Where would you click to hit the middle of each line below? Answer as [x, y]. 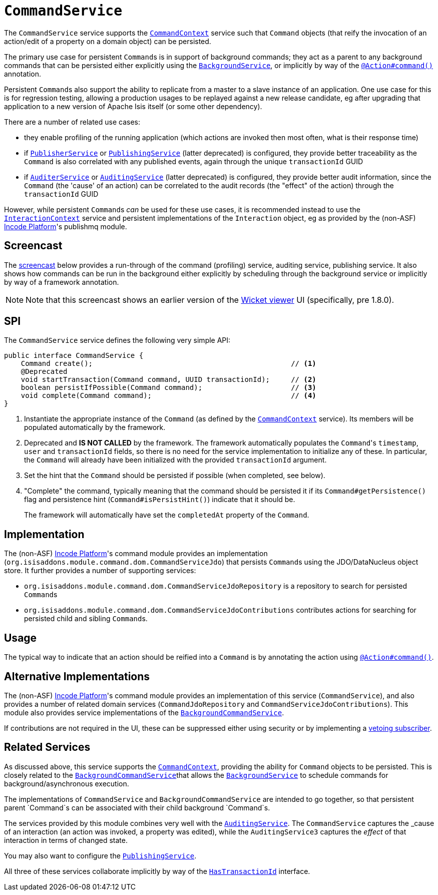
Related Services [47, 747]
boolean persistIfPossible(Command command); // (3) [168, 388]
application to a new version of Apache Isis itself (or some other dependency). [133, 106]
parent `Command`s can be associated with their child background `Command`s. [137, 807]
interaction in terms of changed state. [66, 840]
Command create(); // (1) [168, 364]
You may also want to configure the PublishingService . [100, 855]
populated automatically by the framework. [95, 427]
